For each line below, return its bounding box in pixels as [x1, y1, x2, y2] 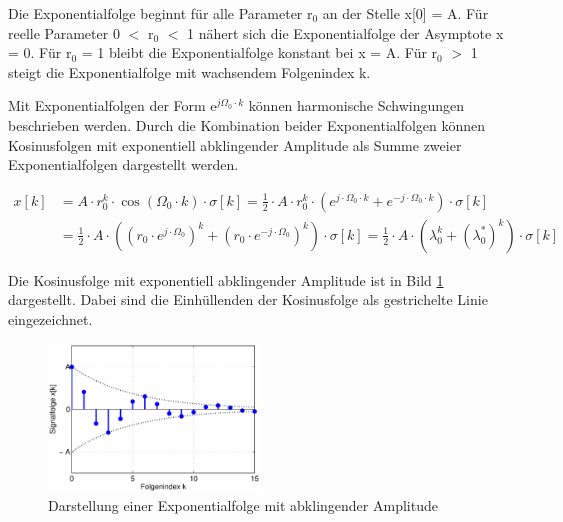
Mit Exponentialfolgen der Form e [8, 95, 217, 116]
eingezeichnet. [8, 309, 93, 329]
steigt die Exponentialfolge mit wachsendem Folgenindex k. [8, 61, 371, 82]
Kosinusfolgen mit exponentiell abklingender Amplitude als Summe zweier [8, 134, 462, 155]
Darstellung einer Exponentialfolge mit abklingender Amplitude [48, 494, 438, 515]
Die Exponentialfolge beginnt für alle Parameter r [8, 3, 313, 23]
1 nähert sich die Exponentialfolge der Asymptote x [187, 22, 504, 43]
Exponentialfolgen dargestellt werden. [8, 154, 239, 175]
